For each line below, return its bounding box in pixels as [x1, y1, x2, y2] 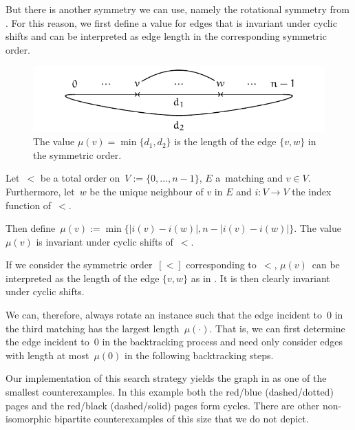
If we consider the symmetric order [6, 257, 153, 272]
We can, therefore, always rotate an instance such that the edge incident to [6, 308, 322, 322]
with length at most [6, 347, 89, 362]
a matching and [215, 171, 283, 185]
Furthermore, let [6, 184, 75, 198]
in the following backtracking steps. [125, 347, 274, 362]
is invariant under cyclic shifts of [36, 234, 173, 248]
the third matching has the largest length [6, 321, 180, 335]
